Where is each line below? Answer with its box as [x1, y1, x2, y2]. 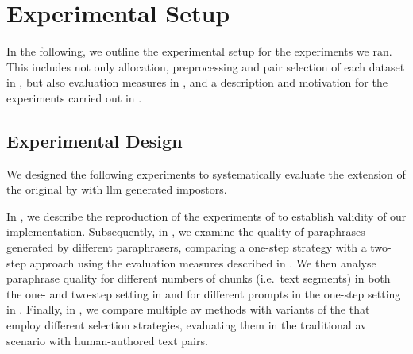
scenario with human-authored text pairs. [6, 332, 208, 348]
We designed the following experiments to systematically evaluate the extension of [6, 165, 406, 182]
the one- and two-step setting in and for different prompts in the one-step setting [6, 285, 401, 302]
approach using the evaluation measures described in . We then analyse [29, 254, 376, 271]
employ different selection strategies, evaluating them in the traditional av [6, 317, 367, 333]
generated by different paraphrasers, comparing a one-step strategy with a [6, 239, 367, 256]
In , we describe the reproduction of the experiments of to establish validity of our [6, 207, 407, 224]
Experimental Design [6, 128, 183, 152]
